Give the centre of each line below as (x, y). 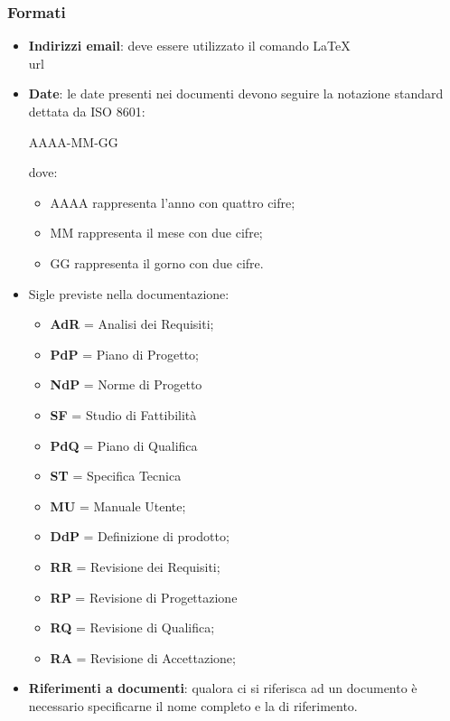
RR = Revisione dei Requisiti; (135, 566)
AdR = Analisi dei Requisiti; (132, 324)
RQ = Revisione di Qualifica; (132, 627)
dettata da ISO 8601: (87, 111)
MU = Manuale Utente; (118, 506)
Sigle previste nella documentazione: (129, 293)
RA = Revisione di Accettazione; (143, 657)
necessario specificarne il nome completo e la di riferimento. (193, 705)
